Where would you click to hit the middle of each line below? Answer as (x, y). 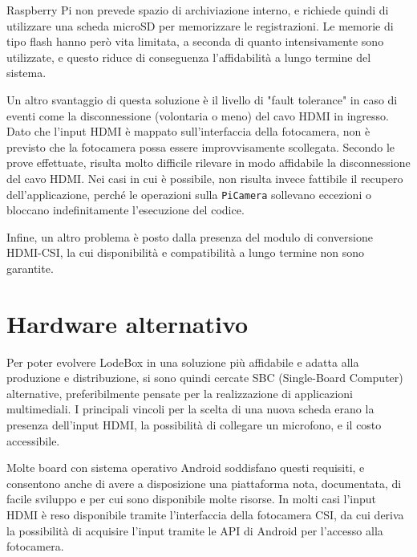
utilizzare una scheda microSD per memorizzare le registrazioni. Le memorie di (200, 25)
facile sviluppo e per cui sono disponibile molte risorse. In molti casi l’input (192, 499)
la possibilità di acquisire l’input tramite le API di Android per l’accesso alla (195, 530)
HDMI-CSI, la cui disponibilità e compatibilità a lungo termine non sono (186, 252)
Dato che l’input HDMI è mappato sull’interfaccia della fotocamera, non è (188, 131)
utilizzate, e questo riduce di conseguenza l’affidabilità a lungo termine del (189, 57)
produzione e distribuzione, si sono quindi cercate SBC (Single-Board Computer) (205, 378)
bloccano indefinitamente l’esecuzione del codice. (126, 210)
